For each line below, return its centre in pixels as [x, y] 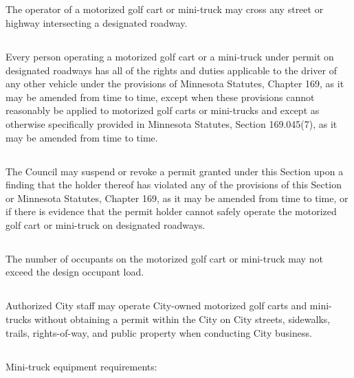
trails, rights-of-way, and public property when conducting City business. [159, 332]
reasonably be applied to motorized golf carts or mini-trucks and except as [163, 110]
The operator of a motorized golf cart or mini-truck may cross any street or [165, 9]
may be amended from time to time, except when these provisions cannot [160, 97]
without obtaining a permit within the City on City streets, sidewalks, [182, 319]
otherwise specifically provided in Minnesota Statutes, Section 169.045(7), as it [172, 123]
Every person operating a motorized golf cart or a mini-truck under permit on [170, 56]
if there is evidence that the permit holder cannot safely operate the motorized [171, 211]
